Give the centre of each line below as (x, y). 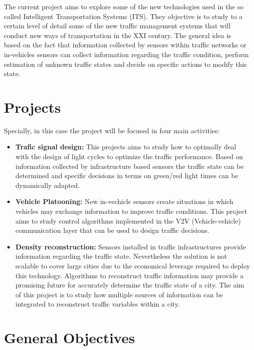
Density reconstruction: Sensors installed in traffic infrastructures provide (131, 246)
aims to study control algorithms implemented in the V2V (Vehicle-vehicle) (128, 220)
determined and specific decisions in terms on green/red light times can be (127, 175)
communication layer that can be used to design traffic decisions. (112, 230)
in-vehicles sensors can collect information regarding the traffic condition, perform (127, 54)
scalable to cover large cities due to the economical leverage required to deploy (133, 266)
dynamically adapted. (48, 185)
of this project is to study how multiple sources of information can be (119, 294)
